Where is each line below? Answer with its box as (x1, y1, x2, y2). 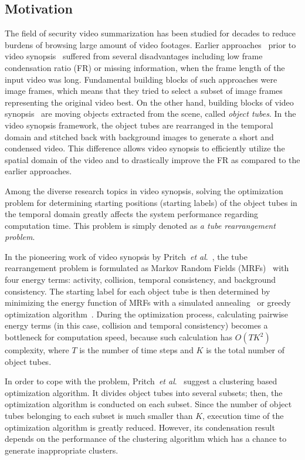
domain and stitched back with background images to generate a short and (5, 130, 274, 143)
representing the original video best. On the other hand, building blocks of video (5, 96, 294, 108)
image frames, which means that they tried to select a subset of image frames (5, 84, 283, 97)
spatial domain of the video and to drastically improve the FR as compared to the (5, 153, 300, 165)
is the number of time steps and (79, 344, 194, 356)
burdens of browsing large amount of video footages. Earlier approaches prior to (5, 38, 296, 50)
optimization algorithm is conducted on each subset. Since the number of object (5, 398, 292, 410)
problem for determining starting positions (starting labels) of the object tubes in (5, 196, 297, 208)
